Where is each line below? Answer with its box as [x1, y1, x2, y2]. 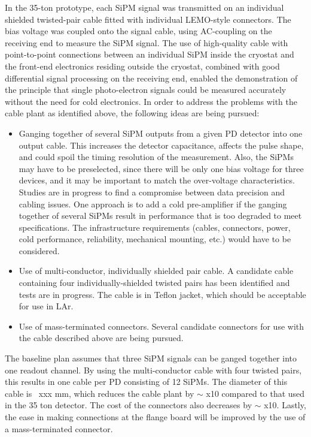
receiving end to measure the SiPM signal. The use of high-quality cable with [5, 36, 288, 49]
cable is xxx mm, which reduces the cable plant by [5, 387, 194, 399]
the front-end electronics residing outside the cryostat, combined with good [5, 59, 280, 72]
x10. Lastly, [264, 399, 306, 411]
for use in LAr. [19, 300, 74, 312]
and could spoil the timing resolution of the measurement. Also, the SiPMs [19, 150, 294, 163]
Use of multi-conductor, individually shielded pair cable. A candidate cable [19, 264, 294, 277]
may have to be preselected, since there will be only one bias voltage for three [19, 162, 304, 174]
